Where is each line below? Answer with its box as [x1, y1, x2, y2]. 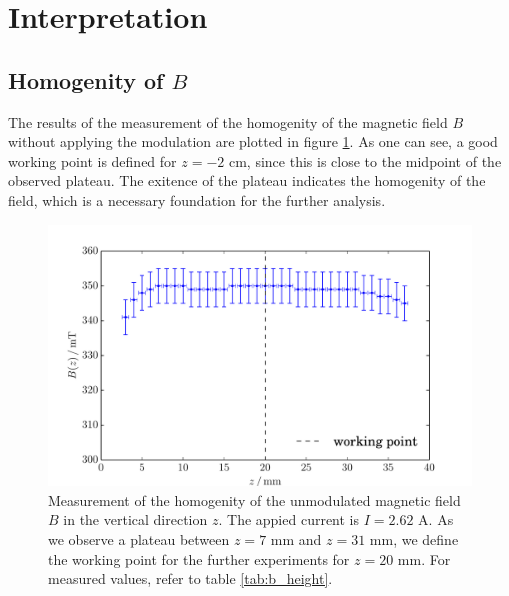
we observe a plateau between [48, 529, 230, 550]
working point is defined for [8, 150, 177, 171]
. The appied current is [218, 509, 360, 530]
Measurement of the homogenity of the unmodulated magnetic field [48, 489, 461, 510]
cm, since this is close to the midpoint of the [228, 150, 502, 171]
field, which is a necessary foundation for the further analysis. [8, 189, 386, 210]
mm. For [397, 548, 451, 569]
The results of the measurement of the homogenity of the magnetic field [8, 111, 448, 132]
